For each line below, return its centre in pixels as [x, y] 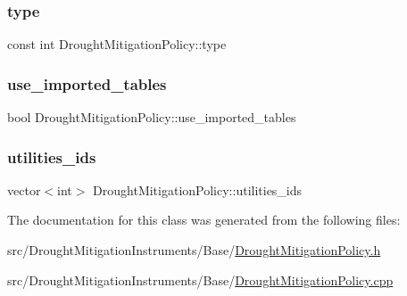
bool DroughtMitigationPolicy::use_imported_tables [152, 117]
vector [24, 189]
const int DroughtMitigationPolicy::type [117, 44]
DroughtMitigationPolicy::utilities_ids [198, 189]
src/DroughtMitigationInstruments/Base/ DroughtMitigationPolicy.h [194, 250]
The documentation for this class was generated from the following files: [204, 220]
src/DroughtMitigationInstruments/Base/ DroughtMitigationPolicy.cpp [200, 280]
